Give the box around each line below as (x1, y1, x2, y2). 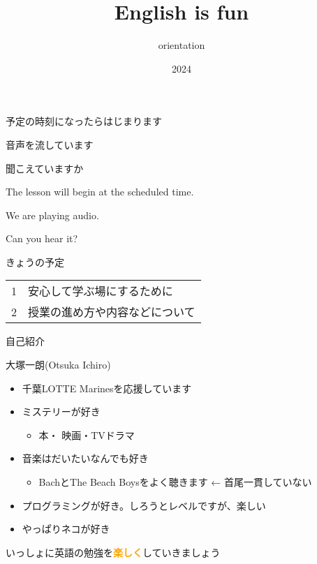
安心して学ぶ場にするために (28, 283, 173, 299)
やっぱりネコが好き (22, 521, 110, 536)
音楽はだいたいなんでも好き (22, 451, 149, 466)
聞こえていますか (6, 161, 84, 175)
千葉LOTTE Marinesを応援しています (22, 380, 192, 395)
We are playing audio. (6, 207, 99, 222)
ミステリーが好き (22, 404, 101, 419)
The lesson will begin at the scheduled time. (6, 184, 194, 199)
